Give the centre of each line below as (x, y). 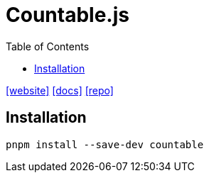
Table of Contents (48, 46)
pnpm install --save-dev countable (105, 144)
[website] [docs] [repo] (60, 90)
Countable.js (68, 15)
